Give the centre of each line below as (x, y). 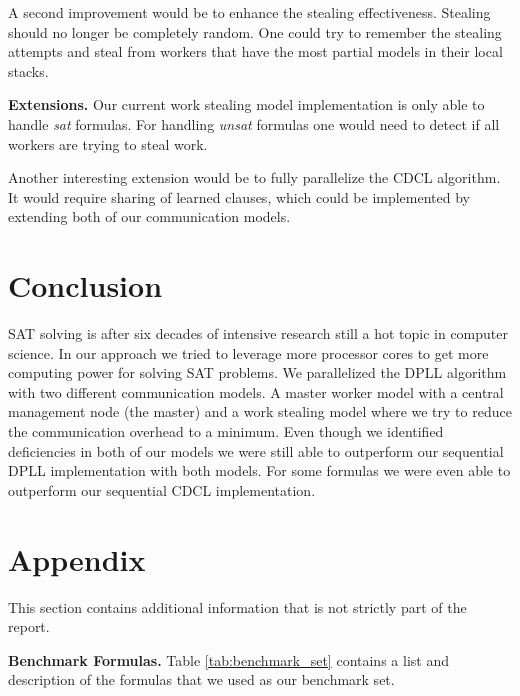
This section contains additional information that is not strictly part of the (237, 606)
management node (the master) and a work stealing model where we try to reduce (260, 411)
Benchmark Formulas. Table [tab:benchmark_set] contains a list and (228, 659)
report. (29, 626)
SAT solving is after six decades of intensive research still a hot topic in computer (258, 333)
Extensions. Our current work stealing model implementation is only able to (246, 104)
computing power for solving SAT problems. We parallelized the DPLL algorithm (257, 372)
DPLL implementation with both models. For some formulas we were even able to (259, 470)
